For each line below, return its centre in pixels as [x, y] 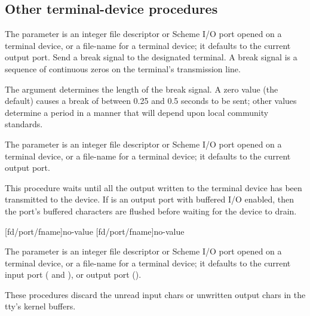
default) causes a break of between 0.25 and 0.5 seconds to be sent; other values [151, 101]
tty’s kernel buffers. [40, 306]
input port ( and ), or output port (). [73, 274]
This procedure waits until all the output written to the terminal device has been [154, 187]
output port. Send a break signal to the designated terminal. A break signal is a [151, 57]
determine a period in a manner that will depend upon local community [137, 112]
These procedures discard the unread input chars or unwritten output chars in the [155, 294]
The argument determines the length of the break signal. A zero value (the [142, 89]
